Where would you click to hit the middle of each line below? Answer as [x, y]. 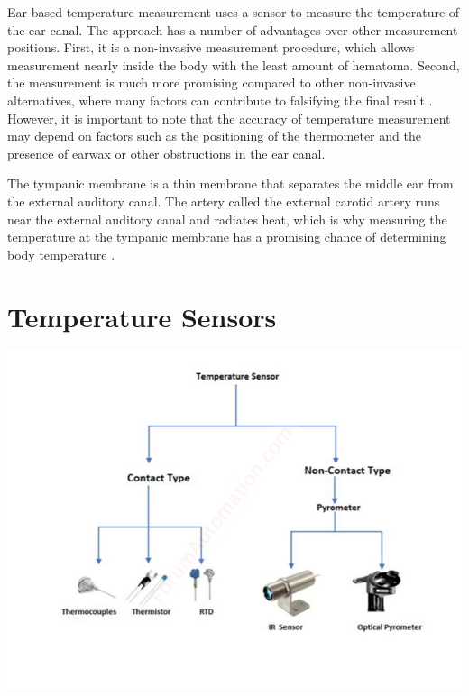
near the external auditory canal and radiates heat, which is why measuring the [227, 219]
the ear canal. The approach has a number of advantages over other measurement [233, 29]
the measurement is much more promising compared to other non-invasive [212, 82]
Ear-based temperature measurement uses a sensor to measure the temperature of [234, 12]
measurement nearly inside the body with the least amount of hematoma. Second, [234, 64]
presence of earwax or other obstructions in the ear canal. [166, 153]
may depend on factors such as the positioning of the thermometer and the [214, 136]
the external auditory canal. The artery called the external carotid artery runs [224, 201]
